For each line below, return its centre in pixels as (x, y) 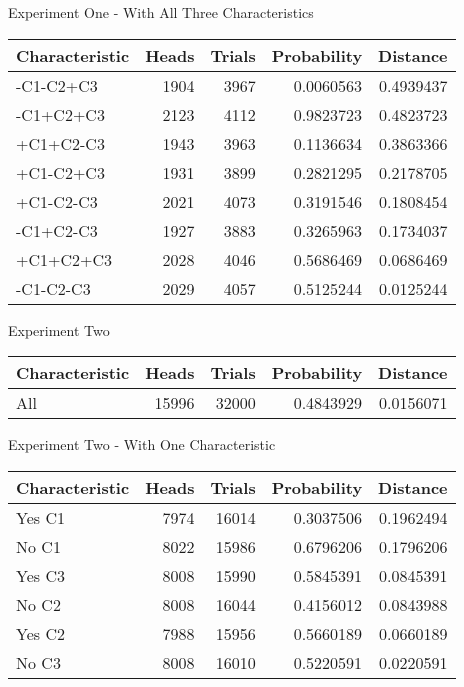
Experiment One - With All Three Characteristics (161, 12)
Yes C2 (40, 633)
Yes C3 (40, 575)
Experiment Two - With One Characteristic (142, 444)
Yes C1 (40, 517)
